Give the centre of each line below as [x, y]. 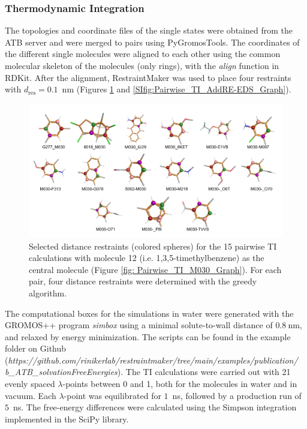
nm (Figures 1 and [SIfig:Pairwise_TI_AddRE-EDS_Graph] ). [177, 89]
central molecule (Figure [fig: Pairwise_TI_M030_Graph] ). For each [155, 269]
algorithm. [48, 292]
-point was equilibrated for [112, 395]
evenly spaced [30, 384]
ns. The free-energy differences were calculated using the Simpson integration [155, 407]
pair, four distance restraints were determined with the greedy [143, 281]
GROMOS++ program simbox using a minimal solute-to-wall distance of [139, 325]
